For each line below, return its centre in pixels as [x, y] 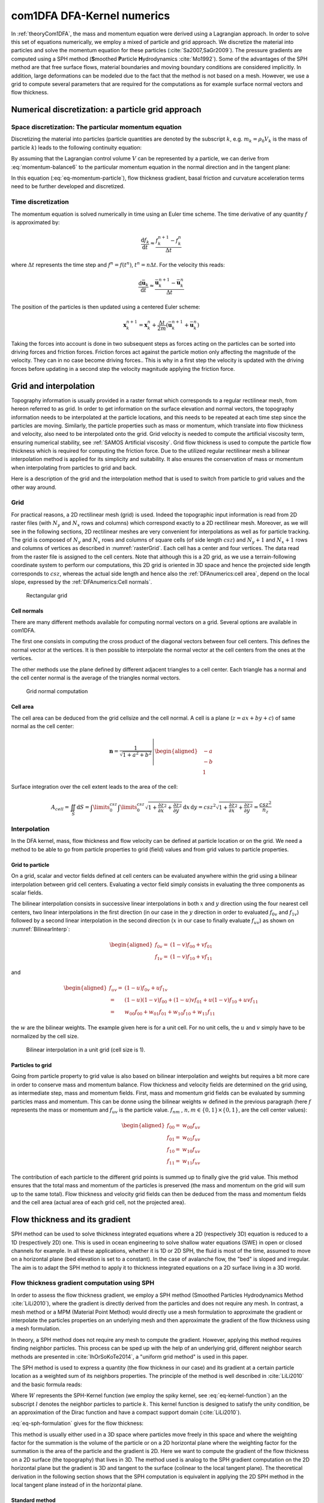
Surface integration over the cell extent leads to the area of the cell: [94, 787]
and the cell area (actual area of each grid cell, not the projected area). [98, 1202]
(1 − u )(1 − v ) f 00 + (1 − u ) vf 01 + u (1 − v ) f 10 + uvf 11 [191, 1001]
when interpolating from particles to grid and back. [74, 467]
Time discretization [40, 202]
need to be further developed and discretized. [68, 186]
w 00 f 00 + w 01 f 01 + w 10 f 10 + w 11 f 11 [170, 1012]
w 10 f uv [191, 1150]
